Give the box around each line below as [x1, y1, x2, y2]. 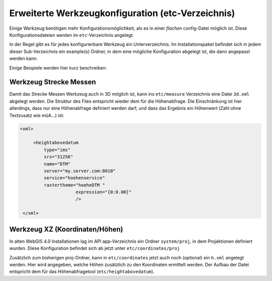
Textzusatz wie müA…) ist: [9, 112, 64, 118]
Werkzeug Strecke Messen [9, 78, 96, 87]
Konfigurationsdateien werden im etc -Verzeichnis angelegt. [9, 32, 134, 38]
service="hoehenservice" [43, 175, 105, 181]
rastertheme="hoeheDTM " [43, 182, 105, 188]
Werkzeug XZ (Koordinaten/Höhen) [9, 225, 123, 234]
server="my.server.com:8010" [43, 168, 116, 174]
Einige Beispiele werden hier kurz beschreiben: [9, 64, 107, 71]
